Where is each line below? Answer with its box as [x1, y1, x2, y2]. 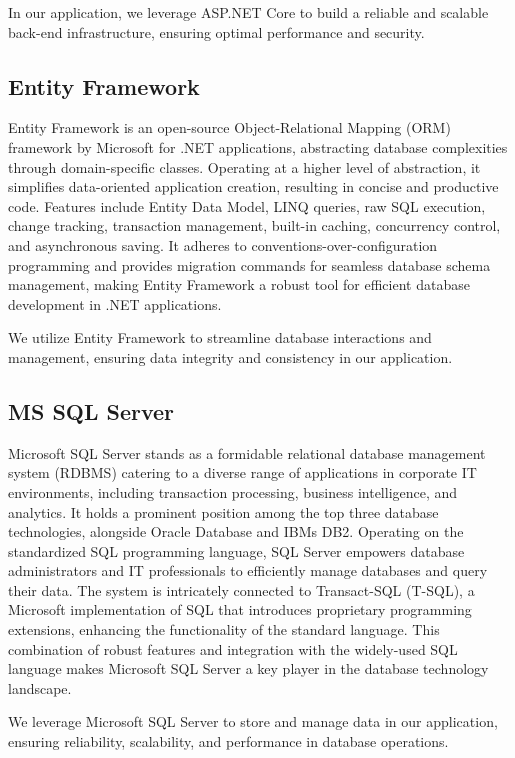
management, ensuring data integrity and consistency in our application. [8, 346, 453, 367]
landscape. [8, 677, 72, 698]
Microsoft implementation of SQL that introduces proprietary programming [8, 599, 472, 620]
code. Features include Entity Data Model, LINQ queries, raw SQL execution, [8, 195, 486, 216]
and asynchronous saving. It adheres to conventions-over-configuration [8, 234, 438, 255]
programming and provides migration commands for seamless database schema [8, 254, 491, 275]
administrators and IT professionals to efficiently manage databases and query [8, 560, 488, 581]
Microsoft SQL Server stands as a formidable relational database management [8, 442, 486, 463]
